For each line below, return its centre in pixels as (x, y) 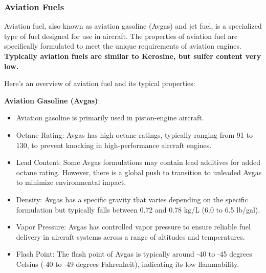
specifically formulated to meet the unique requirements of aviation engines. (123, 46)
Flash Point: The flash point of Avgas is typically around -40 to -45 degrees (134, 254)
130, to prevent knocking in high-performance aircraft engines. (114, 145)
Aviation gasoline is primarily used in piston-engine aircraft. (110, 118)
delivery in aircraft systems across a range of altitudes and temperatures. (130, 236)
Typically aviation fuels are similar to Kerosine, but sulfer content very (133, 56)
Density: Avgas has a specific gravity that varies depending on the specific (132, 199)
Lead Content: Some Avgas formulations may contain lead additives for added (138, 162)
